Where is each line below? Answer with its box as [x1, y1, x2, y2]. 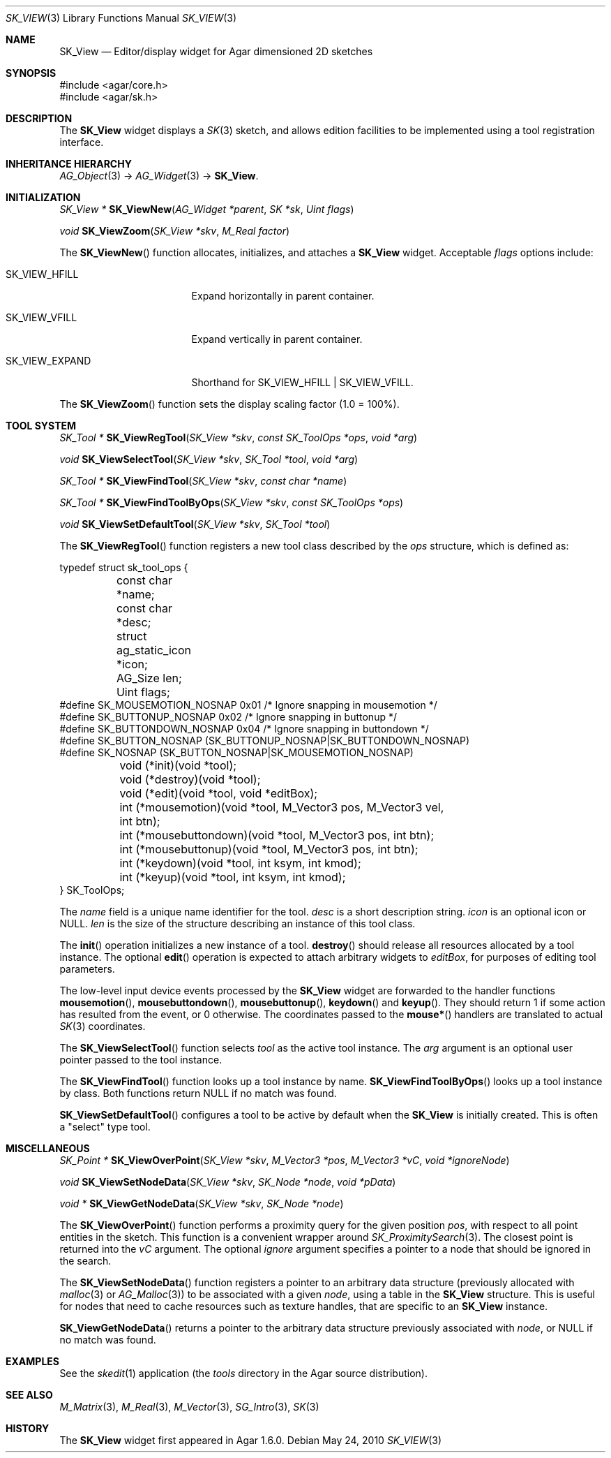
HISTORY [6, 1422, 50, 1434]
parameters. [59, 963, 115, 975]
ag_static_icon [116, 643, 191, 657]
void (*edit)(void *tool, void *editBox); [119, 786, 318, 800]
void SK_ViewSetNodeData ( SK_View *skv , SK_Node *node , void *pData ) [59, 1176, 396, 1188]
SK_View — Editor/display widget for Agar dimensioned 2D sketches [59, 45, 373, 57]
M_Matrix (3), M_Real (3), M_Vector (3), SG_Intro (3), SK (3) [59, 1401, 319, 1413]
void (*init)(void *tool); [119, 758, 237, 772]
